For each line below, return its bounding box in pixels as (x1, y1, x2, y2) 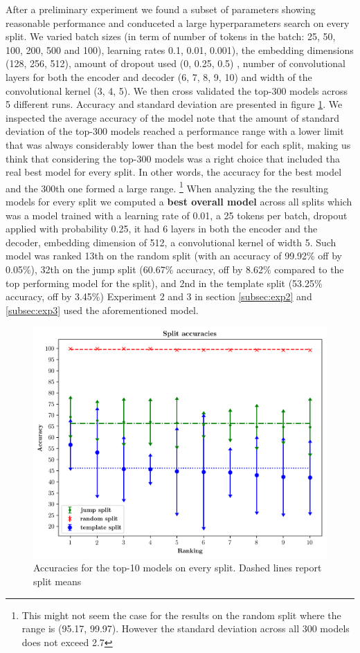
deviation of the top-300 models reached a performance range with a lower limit (6, 124, 344, 138)
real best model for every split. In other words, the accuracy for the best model (6, 165, 342, 179)
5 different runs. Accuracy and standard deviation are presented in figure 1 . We (6, 97, 343, 111)
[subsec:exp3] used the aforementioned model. (6, 302, 199, 317)
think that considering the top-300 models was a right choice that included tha (6, 151, 340, 165)
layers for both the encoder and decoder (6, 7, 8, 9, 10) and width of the (6, 69, 312, 84)
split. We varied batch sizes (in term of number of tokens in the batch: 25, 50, (6, 29, 336, 44)
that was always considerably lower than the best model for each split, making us (6, 137, 351, 151)
